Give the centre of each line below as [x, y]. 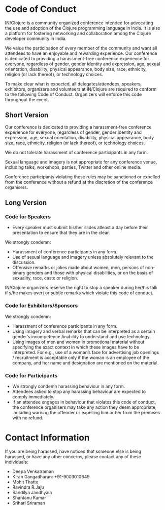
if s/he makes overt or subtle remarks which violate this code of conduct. [79, 293]
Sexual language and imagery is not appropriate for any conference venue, [81, 162]
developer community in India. [36, 39]
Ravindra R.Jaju [28, 487]
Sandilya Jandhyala [32, 492]
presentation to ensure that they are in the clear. [61, 233]
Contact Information [48, 438]
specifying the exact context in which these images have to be [76, 347]
